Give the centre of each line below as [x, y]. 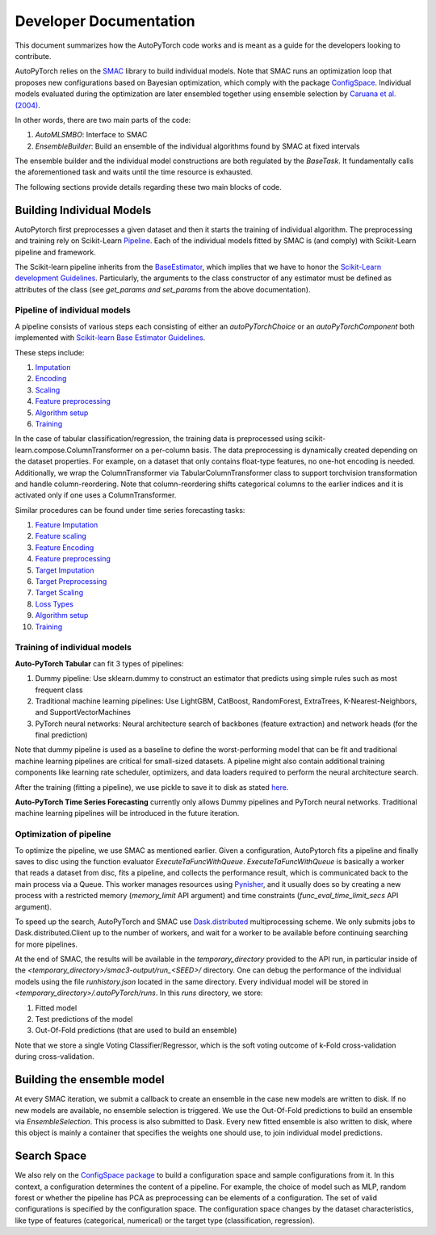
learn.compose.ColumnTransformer [74, 450]
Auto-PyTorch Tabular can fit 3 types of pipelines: [99, 663]
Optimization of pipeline [63, 834]
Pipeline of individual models [73, 310]
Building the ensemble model [90, 1080]
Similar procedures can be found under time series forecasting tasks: [130, 510]
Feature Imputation [67, 525]
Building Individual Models [83, 210]
